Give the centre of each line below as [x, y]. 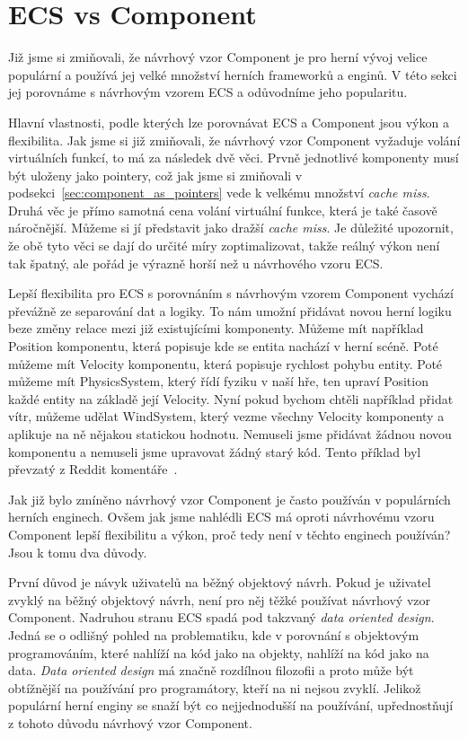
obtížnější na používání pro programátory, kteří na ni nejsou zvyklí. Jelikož [215, 687]
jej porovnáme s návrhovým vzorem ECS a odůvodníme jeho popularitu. [208, 92]
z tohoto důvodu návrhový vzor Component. [130, 722]
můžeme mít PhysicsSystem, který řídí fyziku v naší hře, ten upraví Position [218, 381]
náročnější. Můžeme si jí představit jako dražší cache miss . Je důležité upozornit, [231, 228]
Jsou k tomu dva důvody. [78, 552]
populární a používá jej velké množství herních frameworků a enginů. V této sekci [233, 74]
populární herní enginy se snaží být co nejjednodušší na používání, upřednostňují [231, 705]
